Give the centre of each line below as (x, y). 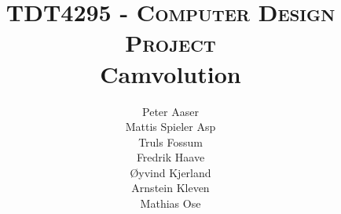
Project (170, 43)
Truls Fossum (170, 141)
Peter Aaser (170, 111)
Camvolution (170, 73)
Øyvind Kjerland (170, 172)
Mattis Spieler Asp (170, 127)
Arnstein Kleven (170, 188)
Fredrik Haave (170, 157)
